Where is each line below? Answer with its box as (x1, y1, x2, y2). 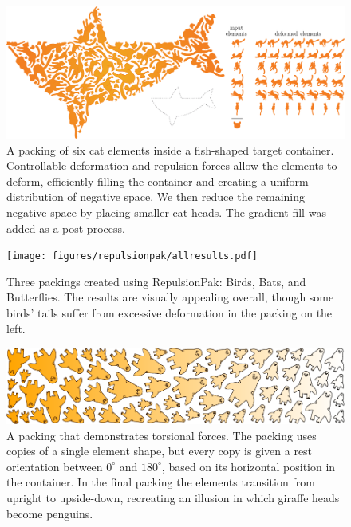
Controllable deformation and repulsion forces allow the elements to (6, 157, 337, 174)
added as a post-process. (6, 219, 125, 236)
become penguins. (6, 505, 93, 521)
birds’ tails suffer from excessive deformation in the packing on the (6, 305, 333, 321)
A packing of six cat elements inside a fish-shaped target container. (6, 141, 334, 158)
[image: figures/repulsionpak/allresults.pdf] (6, 250, 258, 262)
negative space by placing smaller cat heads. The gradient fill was (6, 204, 326, 220)
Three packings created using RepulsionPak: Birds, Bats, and (6, 273, 306, 289)
